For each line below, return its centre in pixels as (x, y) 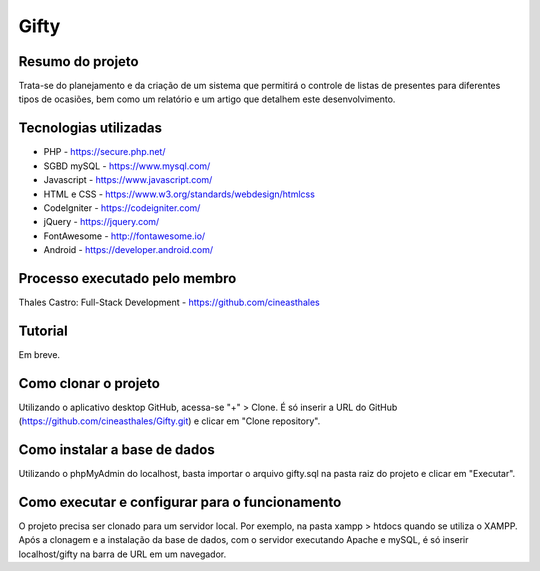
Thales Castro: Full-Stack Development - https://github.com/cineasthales (169, 302)
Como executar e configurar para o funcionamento (180, 501)
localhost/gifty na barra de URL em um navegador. (122, 554)
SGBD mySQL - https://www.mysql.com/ (127, 166)
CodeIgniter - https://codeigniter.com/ (122, 207)
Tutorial (43, 330)
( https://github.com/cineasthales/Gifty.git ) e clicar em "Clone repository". (169, 421)
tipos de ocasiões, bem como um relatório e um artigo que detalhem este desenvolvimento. (207, 99)
